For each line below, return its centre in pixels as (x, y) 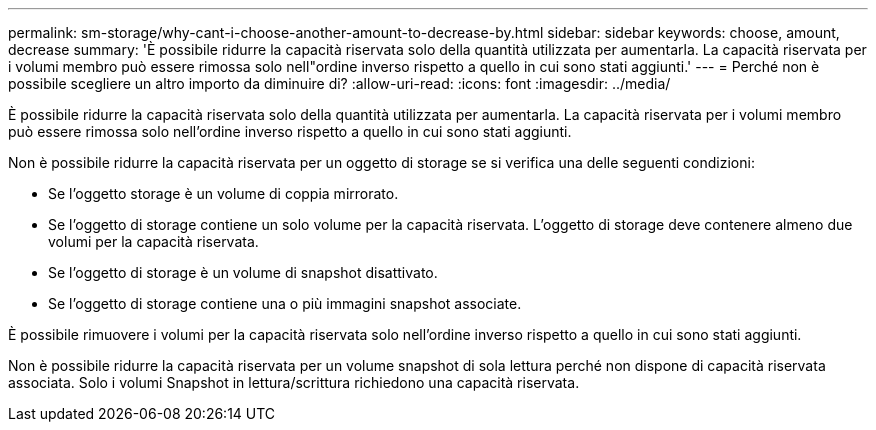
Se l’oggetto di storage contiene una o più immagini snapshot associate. (285, 303)
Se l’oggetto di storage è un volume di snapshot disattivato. (243, 272)
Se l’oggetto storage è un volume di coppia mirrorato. (223, 193)
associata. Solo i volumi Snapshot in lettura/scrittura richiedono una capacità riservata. (294, 382)
